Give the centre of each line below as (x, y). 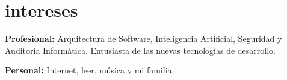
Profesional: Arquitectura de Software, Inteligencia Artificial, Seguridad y (143, 39)
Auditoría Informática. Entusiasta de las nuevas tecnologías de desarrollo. (140, 50)
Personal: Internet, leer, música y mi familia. (90, 70)
